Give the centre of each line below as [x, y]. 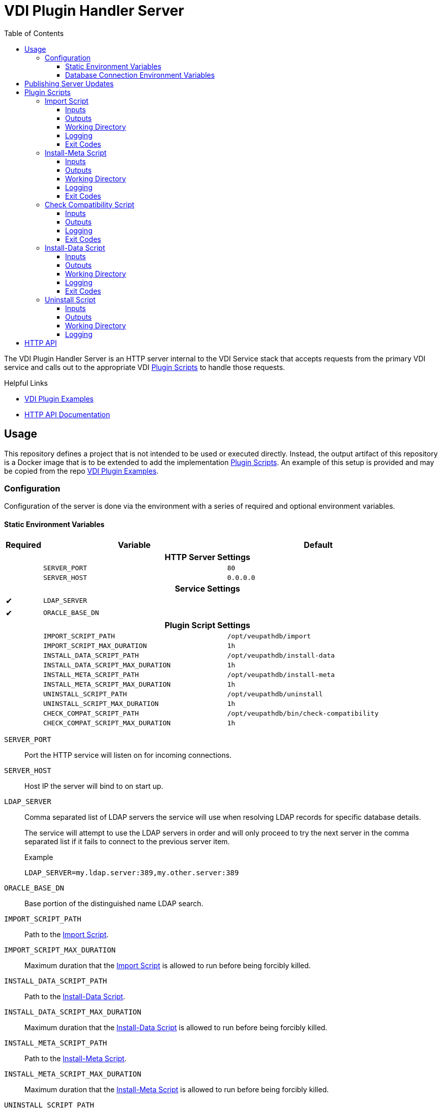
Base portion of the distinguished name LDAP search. [114, 903]
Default [318, 545]
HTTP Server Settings [207, 557]
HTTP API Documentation [67, 414]
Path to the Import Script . [67, 934]
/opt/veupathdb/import [269, 636]
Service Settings [207, 588]
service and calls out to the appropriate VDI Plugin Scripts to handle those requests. [145, 367]
